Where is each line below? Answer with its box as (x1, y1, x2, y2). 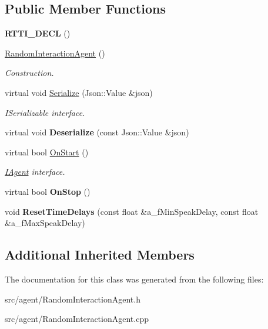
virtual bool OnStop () (5, 185, 91, 197)
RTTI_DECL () (5, 27, 71, 39)
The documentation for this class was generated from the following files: (5, 272, 264, 285)
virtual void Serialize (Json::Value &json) (5, 86, 153, 98)
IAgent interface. (5, 165, 65, 178)
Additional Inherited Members (5, 245, 195, 264)
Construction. (5, 67, 54, 79)
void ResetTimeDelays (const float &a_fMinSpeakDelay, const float (5, 205, 259, 217)
